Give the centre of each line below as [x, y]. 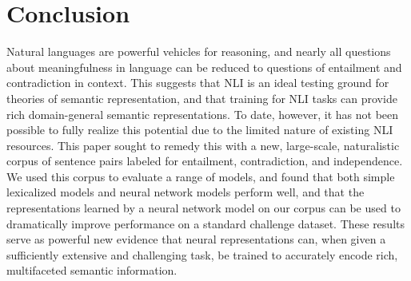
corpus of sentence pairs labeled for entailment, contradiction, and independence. [205, 161]
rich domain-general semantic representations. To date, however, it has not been [203, 114]
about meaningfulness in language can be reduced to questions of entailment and [204, 67]
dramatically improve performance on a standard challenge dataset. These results [205, 223]
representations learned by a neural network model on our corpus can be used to [204, 208]
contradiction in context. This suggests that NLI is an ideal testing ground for [198, 83]
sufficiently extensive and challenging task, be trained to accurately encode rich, [202, 254]
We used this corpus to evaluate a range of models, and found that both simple [201, 176]
